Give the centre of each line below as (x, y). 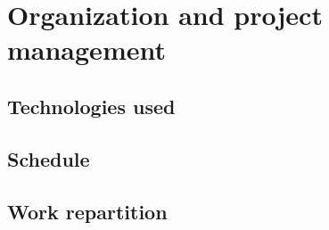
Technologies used (91, 106)
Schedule (49, 158)
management (86, 49)
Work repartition (87, 211)
